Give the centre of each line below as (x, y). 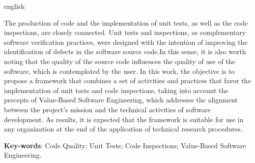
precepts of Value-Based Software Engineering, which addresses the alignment (121, 100)
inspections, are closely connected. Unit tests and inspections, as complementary (125, 32)
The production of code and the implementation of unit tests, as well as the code (126, 22)
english (14, 6)
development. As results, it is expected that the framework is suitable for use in (124, 119)
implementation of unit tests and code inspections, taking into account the (116, 90)
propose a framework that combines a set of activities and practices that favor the (127, 81)
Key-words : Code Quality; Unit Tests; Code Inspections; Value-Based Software (125, 145)
